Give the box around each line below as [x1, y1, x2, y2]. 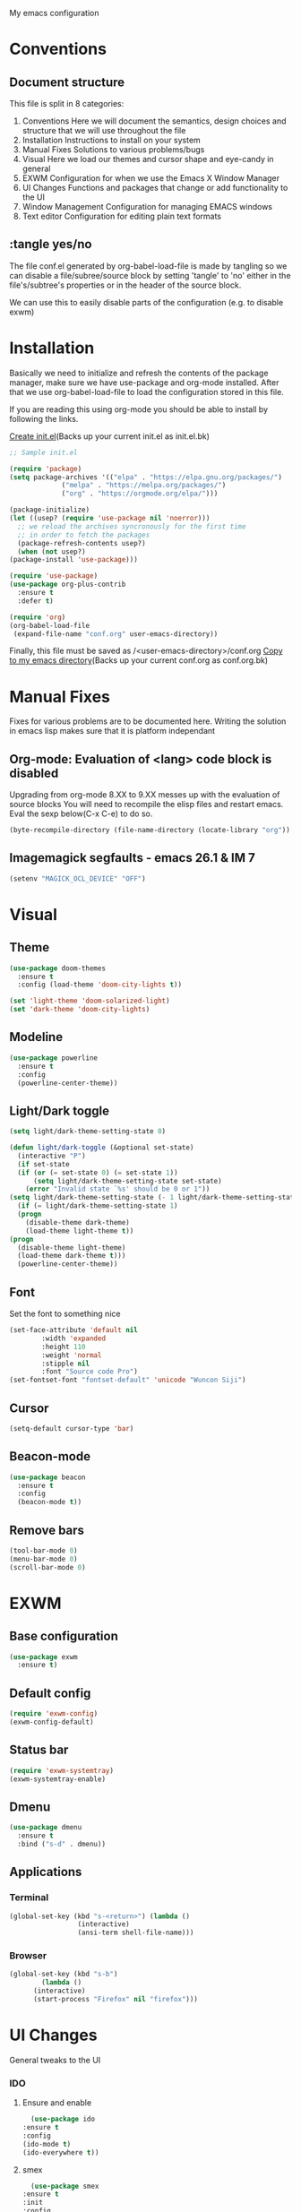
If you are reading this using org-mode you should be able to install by [9, 403, 269, 415]
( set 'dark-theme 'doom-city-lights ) [9, 1005, 150, 1014]
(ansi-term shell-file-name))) [77, 1928, 194, 1938]
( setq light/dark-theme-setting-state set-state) [32, 1176, 222, 1185]
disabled [9, 765, 59, 780]
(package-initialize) [9, 505, 90, 514]
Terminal [9, 1891, 49, 1904]
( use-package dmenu [9, 1823, 82, 1832]
